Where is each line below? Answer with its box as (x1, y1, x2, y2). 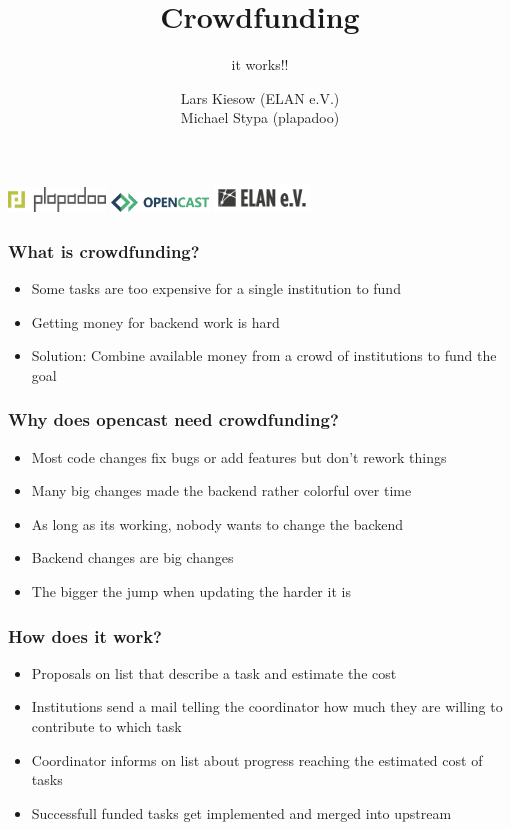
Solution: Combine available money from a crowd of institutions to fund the (31, 345, 497, 366)
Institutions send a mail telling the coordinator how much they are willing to (31, 696, 503, 717)
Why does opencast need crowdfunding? (8, 407, 339, 432)
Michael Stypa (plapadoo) (180, 107, 340, 128)
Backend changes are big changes (31, 547, 234, 568)
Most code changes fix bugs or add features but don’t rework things (31, 446, 447, 467)
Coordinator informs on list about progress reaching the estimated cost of (31, 749, 483, 770)
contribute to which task (31, 716, 182, 737)
